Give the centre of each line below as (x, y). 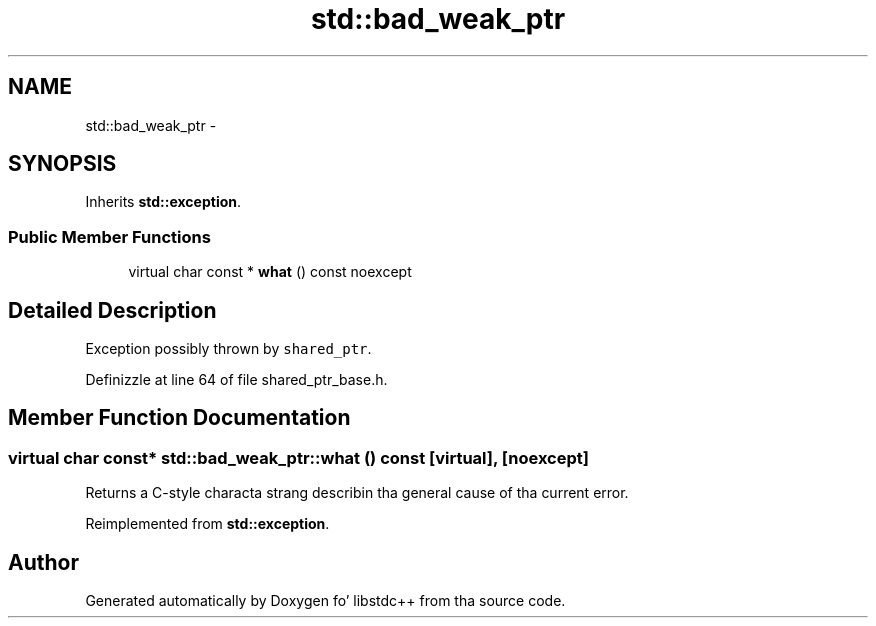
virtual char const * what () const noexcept (270, 272)
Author (43, 562)
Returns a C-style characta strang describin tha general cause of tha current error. (357, 493)
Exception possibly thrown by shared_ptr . (228, 349)
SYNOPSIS (62, 164)
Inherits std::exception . (163, 202)
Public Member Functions (109, 236)
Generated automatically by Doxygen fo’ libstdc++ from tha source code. (325, 601)
